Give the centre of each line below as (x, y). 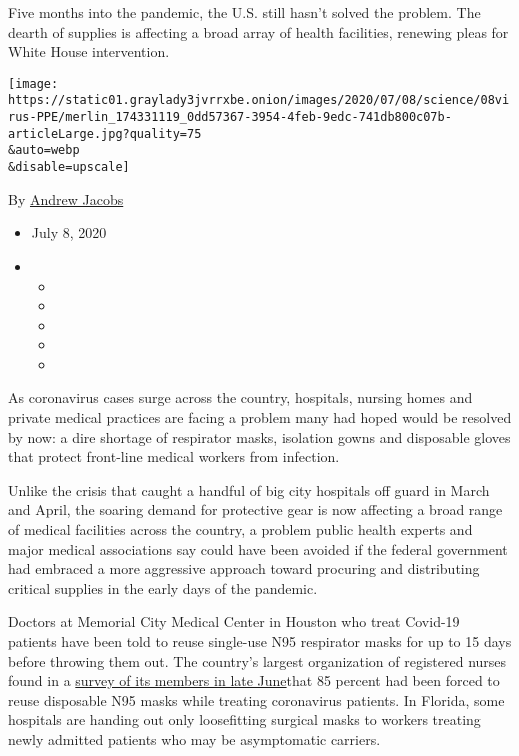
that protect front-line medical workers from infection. (174, 456)
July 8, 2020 (69, 232)
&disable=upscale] (69, 167)
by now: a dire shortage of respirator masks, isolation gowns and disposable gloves (259, 436)
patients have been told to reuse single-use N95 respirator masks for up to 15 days (260, 641)
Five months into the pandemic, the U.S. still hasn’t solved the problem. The (244, 12)
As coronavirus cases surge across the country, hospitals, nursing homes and (240, 397)
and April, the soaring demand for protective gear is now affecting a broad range (255, 509)
